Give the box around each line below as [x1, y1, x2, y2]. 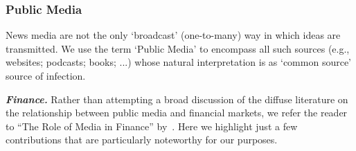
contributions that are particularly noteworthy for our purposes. [6, 132, 278, 147]
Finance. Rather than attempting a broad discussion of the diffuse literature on [6, 91, 348, 106]
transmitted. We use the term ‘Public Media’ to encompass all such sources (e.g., [6, 41, 350, 55]
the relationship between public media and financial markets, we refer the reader [6, 105, 348, 120]
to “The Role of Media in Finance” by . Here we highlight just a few [6, 118, 298, 133]
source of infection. [6, 69, 86, 82]
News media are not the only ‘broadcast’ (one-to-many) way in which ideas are [6, 28, 341, 42]
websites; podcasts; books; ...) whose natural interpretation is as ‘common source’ [6, 55, 351, 69]
